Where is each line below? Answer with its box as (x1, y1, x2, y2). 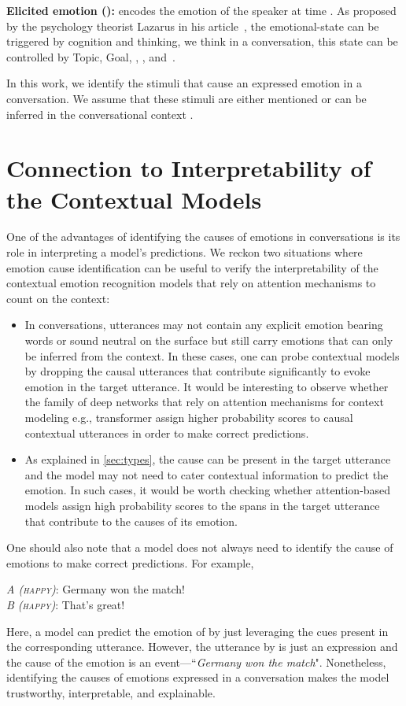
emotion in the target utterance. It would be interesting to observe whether (24, 378, 389, 394)
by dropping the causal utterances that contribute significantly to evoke (24, 363, 371, 379)
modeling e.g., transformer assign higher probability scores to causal (24, 409, 353, 425)
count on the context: (6, 290, 110, 306)
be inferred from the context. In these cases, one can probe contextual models (24, 347, 400, 364)
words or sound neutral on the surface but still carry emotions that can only (24, 332, 393, 349)
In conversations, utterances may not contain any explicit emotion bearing (24, 316, 383, 333)
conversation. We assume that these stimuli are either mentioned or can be (6, 90, 367, 106)
